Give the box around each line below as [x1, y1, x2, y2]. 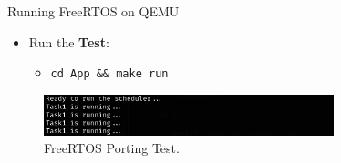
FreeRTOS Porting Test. [44, 138, 180, 158]
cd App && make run [50, 67, 169, 81]
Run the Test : [28, 32, 109, 51]
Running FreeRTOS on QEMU [7, 2, 180, 20]
